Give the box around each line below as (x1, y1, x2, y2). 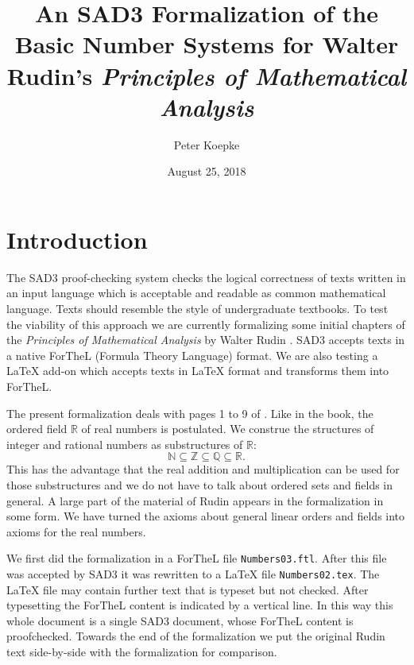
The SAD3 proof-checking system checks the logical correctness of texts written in (6, 269, 406, 285)
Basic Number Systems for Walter (14, 28, 399, 60)
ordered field (6, 420, 68, 437)
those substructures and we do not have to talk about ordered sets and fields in (6, 476, 393, 493)
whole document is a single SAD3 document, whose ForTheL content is (6, 612, 354, 628)
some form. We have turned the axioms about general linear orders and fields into (6, 508, 405, 524)
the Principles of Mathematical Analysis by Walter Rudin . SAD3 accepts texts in (6, 331, 405, 348)
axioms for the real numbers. (6, 523, 146, 539)
